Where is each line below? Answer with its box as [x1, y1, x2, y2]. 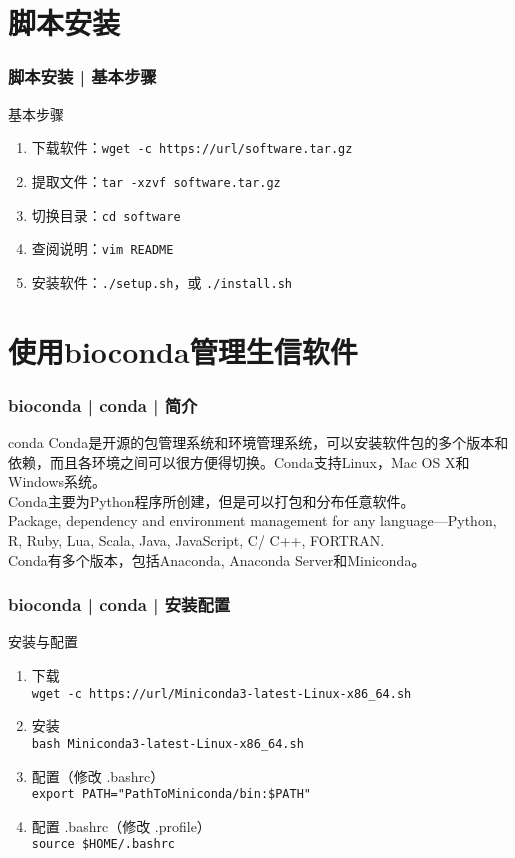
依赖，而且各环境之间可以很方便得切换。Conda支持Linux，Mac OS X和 [8, 451, 470, 472]
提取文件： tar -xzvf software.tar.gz [31, 170, 281, 191]
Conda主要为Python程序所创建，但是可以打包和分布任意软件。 [8, 490, 415, 511]
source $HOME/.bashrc [31, 837, 175, 852]
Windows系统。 [8, 471, 107, 492]
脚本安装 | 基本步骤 [8, 64, 157, 89]
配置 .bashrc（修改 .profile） [31, 815, 211, 836]
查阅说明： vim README [31, 238, 174, 259]
